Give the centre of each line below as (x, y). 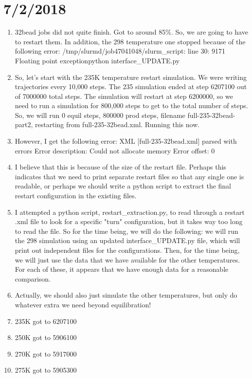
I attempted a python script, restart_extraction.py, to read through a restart (130, 212)
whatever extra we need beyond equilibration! (83, 304)
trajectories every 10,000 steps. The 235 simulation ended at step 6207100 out (131, 86)
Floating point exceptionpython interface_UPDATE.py (97, 60)
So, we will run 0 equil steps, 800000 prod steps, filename (100, 115)
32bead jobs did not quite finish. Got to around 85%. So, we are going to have (131, 32)
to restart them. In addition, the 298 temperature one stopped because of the (130, 41)
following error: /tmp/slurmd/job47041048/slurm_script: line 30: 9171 (120, 51)
